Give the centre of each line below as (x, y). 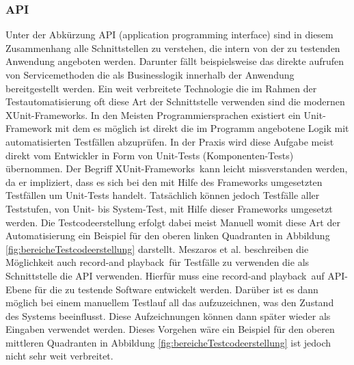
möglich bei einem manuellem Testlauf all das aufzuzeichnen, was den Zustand (170, 302)
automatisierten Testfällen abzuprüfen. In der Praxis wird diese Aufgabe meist (170, 141)
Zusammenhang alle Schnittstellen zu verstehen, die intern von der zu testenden (173, 48)
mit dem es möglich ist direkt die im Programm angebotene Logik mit (202, 128)
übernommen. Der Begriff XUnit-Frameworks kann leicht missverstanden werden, (177, 168)
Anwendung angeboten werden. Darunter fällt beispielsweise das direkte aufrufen (175, 61)
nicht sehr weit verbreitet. (59, 356)
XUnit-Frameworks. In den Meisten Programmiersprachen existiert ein (153, 114)
